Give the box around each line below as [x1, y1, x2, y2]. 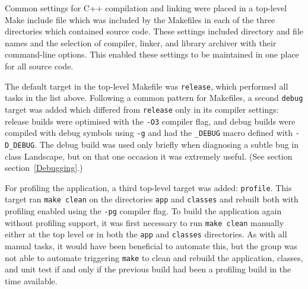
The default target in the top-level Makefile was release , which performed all [5, 80, 288, 92]
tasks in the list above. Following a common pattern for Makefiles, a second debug [5, 91, 303, 104]
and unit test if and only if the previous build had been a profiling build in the [5, 263, 291, 275]
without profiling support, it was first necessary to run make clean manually [5, 216, 284, 228]
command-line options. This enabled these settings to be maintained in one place [5, 48, 299, 61]
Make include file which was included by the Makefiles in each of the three [5, 13, 275, 26]
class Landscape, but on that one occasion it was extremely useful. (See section [5, 150, 293, 162]
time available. [5, 274, 58, 287]
